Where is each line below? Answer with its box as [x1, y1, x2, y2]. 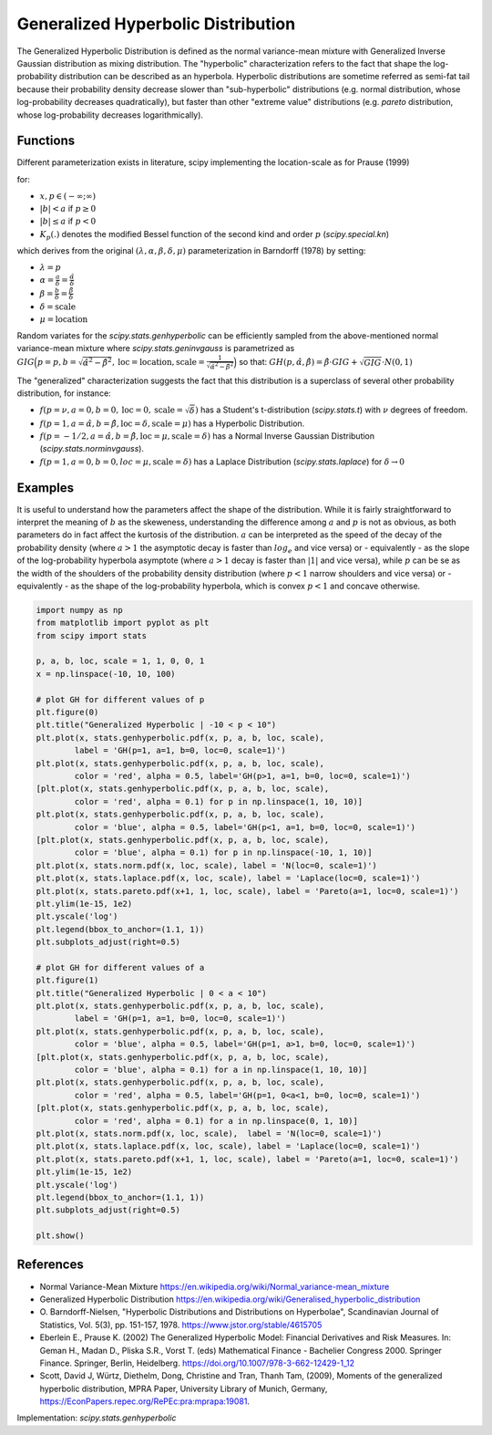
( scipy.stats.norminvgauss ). [39, 443, 145, 454]
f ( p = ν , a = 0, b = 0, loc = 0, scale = [39, 405, 184, 415]
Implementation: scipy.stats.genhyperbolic [16, 1412, 177, 1423]
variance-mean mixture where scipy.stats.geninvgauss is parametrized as [16, 342, 295, 353]
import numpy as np [36, 605, 123, 615]
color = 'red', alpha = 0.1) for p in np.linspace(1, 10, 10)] [74, 796, 364, 806]
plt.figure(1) [36, 975, 99, 985]
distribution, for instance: [16, 388, 111, 399]
